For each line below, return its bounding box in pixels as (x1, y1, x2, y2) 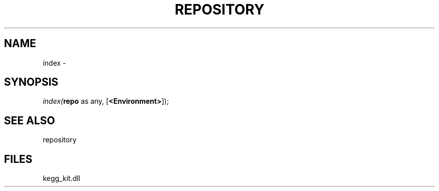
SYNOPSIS (4, 76, 59, 89)
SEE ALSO (4, 114, 55, 127)
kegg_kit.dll (43, 174, 80, 183)
